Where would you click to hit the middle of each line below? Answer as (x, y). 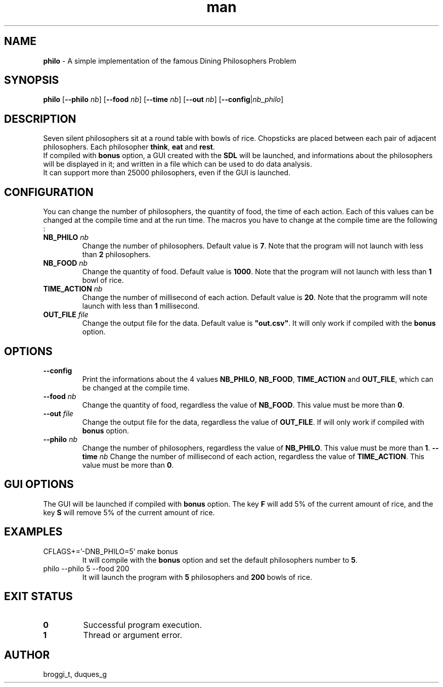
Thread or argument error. (133, 635)
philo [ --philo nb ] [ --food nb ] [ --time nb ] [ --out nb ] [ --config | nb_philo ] (163, 100)
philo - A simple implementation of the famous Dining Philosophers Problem (170, 61)
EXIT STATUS (38, 597)
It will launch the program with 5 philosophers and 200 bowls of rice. (197, 577)
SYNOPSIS (32, 80)
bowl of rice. (103, 280)
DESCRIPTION (40, 119)
